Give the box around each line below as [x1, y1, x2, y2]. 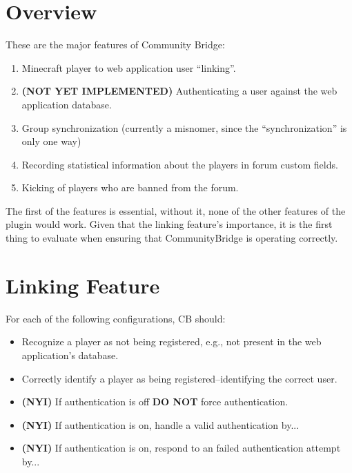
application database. [21, 97, 112, 111]
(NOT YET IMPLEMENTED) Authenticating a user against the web [21, 84, 338, 98]
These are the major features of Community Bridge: [6, 37, 225, 52]
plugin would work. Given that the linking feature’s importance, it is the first [6, 217, 333, 231]
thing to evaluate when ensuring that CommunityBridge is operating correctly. [6, 231, 338, 245]
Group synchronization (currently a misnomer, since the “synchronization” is [21, 120, 347, 135]
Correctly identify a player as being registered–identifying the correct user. [21, 371, 338, 385]
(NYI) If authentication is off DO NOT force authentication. [21, 394, 289, 409]
